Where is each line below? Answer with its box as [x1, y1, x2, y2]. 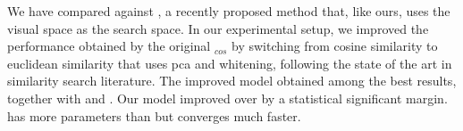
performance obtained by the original [7, 37, 211, 55]
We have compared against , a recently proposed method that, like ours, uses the [7, 2, 450, 20]
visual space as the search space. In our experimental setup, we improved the [7, 19, 429, 37]
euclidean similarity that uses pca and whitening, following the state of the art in [7, 53, 452, 72]
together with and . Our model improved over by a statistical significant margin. [7, 88, 448, 107]
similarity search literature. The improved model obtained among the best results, [7, 71, 457, 90]
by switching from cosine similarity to [231, 37, 438, 55]
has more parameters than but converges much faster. [7, 106, 301, 125]
